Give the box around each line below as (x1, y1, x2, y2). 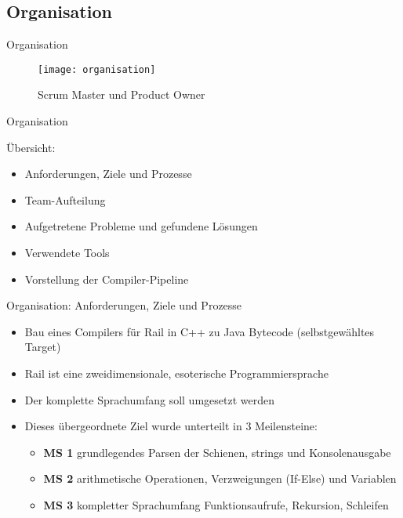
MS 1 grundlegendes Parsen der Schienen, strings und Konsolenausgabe (43, 444, 391, 460)
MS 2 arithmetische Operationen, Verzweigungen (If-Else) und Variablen (43, 470, 397, 487)
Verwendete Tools (24, 245, 110, 261)
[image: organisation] (38, 63, 156, 75)
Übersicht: (6, 139, 56, 155)
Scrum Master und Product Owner (38, 86, 205, 103)
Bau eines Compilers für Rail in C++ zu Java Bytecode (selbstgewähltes (24, 323, 375, 339)
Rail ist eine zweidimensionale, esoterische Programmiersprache (24, 364, 329, 381)
